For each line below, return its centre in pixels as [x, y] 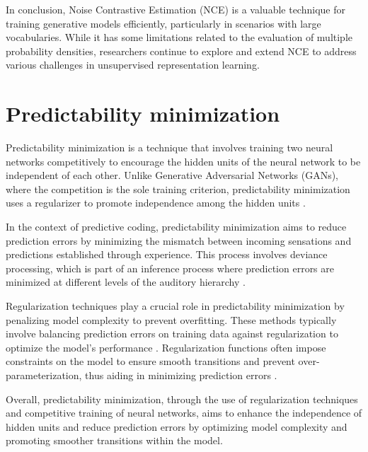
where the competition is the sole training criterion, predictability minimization [178, 189]
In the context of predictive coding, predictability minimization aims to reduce [176, 227]
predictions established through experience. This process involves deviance [167, 254]
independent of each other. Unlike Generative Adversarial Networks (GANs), [172, 175]
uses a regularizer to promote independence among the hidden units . [156, 203]
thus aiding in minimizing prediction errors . [181, 375]
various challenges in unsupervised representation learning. [133, 65]
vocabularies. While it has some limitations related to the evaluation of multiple [179, 37]
